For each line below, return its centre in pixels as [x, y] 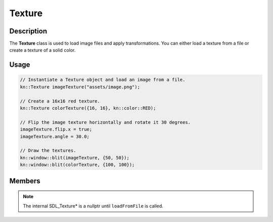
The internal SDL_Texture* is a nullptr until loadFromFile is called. [93, 206]
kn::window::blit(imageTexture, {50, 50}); [75, 158]
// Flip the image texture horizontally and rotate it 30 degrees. [105, 122]
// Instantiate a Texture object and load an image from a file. [103, 80]
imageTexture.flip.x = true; [56, 129]
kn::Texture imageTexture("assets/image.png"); [80, 87]
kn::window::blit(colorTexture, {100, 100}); [77, 165]
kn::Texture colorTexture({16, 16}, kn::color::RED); [88, 108]
